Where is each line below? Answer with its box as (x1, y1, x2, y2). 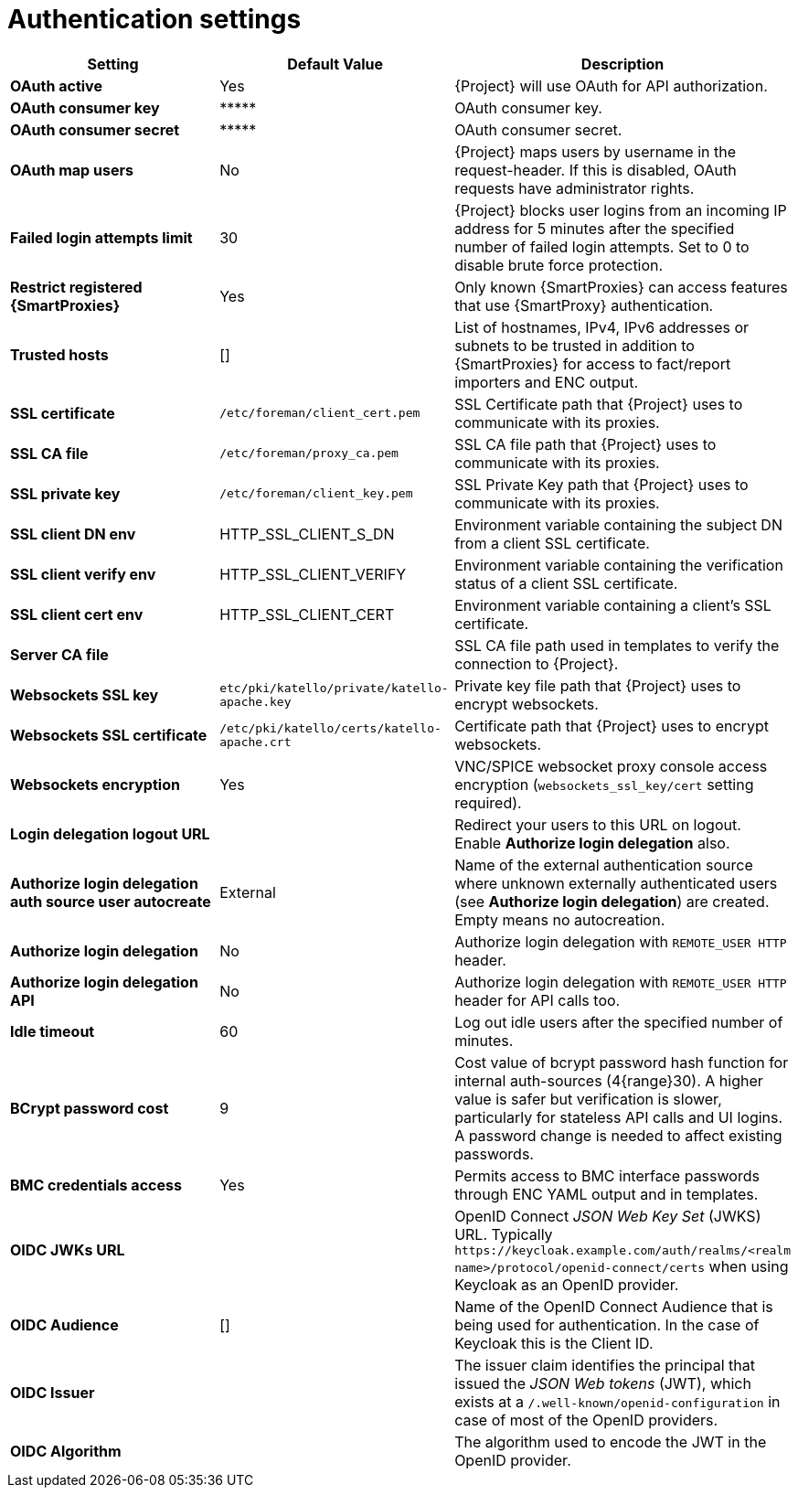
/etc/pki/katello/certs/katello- (219, 721, 442, 735)
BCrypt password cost (10, 1098, 169, 1117)
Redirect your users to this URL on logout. (454, 815, 741, 834)
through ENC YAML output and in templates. (454, 1184, 759, 1203)
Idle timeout (10, 1021, 95, 1041)
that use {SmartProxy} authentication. (454, 295, 714, 315)
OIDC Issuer (10, 1383, 95, 1402)
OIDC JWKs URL (10, 1241, 125, 1260)
